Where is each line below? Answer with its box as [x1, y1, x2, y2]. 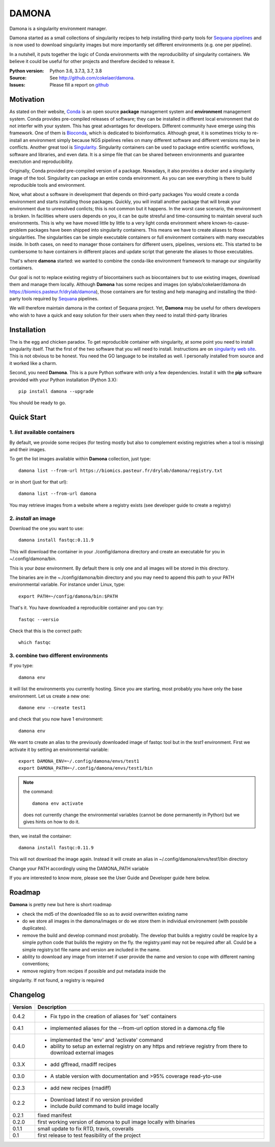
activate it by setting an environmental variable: [9, 746, 109, 752]
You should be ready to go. [9, 400, 66, 406]
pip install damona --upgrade [18, 388, 94, 394]
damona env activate [32, 800, 84, 806]
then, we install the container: [9, 833, 72, 839]
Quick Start [9, 413, 46, 422]
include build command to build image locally [50, 1102, 159, 1109]
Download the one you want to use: [9, 525, 84, 531]
